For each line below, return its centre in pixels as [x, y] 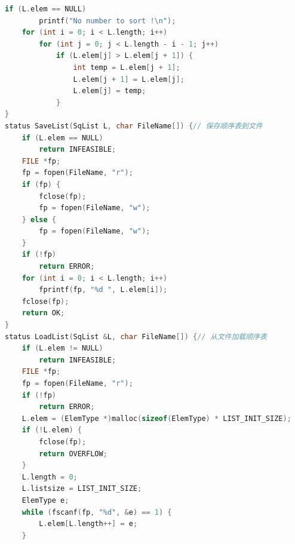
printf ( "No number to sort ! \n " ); [107, 21]
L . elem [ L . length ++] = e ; [88, 524]
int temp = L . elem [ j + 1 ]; [127, 67]
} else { [39, 219]
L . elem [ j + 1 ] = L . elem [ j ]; [129, 79]
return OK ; [43, 313]
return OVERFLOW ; [73, 454]
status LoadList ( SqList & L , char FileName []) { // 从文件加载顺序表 [136, 336]
